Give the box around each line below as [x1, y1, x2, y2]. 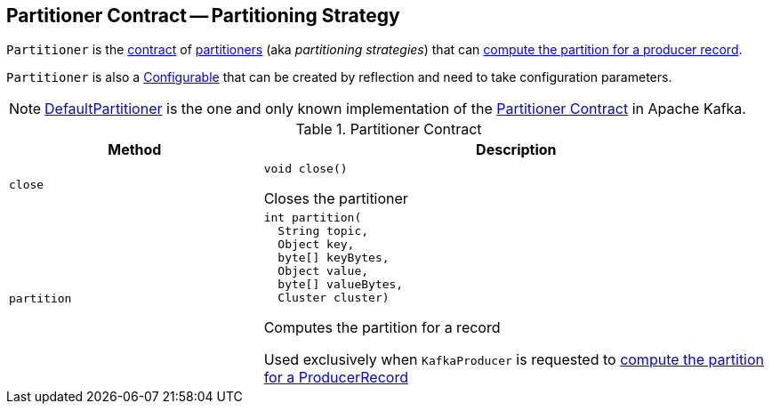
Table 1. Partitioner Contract [295, 120, 482, 139]
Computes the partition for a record [263, 318, 501, 337]
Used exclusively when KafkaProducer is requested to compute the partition [263, 351, 765, 369]
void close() [263, 162, 348, 176]
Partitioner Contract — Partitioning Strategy [6, 4, 400, 27]
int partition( [263, 211, 362, 225]
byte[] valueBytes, [277, 278, 404, 292]
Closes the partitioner [263, 189, 408, 208]
